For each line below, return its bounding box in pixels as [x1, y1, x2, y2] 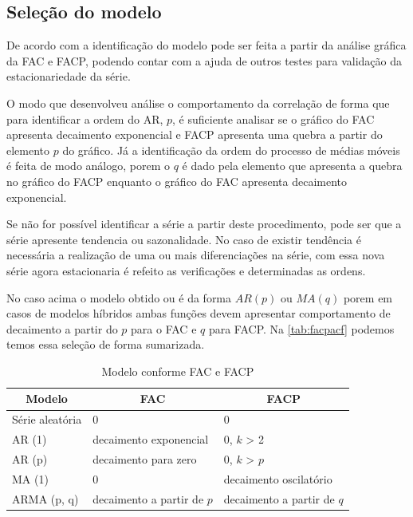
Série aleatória [12, 411, 82, 428]
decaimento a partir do [6, 320, 118, 337]
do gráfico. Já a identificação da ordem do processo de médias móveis [62, 141, 400, 158]
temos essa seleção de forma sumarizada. [6, 336, 205, 353]
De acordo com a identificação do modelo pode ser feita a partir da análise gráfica [6, 37, 407, 53]
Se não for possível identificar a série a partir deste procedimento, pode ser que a [6, 215, 402, 232]
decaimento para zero [92, 451, 197, 468]
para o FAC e [131, 320, 197, 337]
